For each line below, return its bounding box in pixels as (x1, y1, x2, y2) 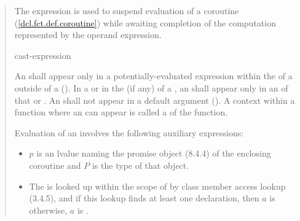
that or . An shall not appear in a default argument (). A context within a (14, 93, 295, 106)
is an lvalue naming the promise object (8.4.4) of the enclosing (36, 147, 271, 160)
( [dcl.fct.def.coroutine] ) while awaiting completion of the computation (14, 16, 276, 29)
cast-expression (14, 48, 71, 61)
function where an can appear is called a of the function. (14, 106, 228, 118)
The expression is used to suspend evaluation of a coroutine (14, 4, 239, 17)
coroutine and (29, 158, 81, 171)
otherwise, (29, 203, 68, 216)
